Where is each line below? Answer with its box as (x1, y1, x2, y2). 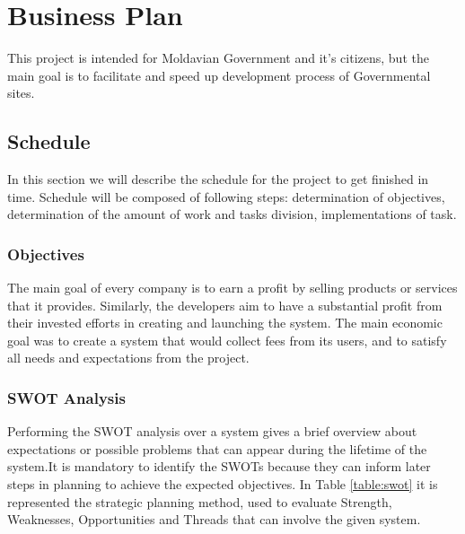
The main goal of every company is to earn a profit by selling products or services (7, 278, 458, 297)
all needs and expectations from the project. (7, 348, 250, 367)
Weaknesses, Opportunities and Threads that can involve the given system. (7, 510, 421, 529)
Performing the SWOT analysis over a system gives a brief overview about (7, 422, 417, 441)
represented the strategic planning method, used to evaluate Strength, (7, 492, 392, 511)
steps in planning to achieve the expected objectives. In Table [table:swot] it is (7, 475, 438, 494)
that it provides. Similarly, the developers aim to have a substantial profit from (7, 295, 443, 314)
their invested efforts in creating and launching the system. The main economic (7, 313, 443, 332)
